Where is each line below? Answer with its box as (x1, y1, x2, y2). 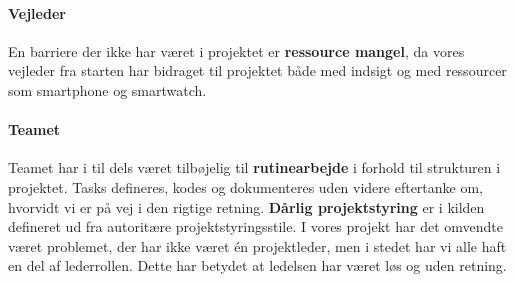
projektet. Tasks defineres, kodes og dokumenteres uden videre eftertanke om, (8, 176, 484, 197)
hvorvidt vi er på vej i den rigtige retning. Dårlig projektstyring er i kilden (8, 196, 485, 217)
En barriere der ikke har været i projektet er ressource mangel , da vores (8, 40, 465, 61)
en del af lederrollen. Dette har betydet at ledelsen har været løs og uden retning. (8, 255, 507, 276)
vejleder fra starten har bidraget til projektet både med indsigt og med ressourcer (8, 60, 507, 81)
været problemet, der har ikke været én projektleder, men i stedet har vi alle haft (8, 235, 507, 256)
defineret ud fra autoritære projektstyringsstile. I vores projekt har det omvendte (8, 216, 503, 237)
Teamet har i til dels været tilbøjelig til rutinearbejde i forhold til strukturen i (8, 157, 501, 178)
